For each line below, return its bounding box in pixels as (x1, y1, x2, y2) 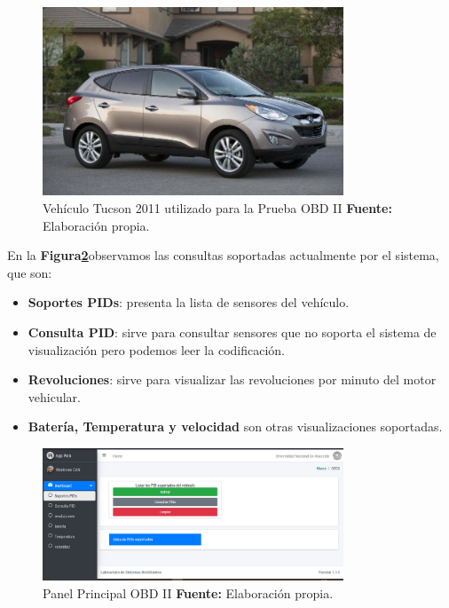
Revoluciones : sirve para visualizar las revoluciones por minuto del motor (28, 370, 437, 389)
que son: (7, 263, 52, 281)
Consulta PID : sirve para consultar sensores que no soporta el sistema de (28, 322, 437, 341)
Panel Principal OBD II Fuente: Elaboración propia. (43, 583, 334, 602)
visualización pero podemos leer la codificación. (28, 340, 285, 359)
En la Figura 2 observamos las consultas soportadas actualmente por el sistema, (7, 246, 439, 265)
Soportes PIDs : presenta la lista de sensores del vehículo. (28, 293, 350, 312)
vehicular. (28, 387, 81, 406)
